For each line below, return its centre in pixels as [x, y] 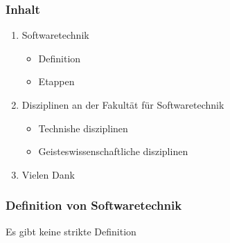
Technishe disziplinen [83, 128]
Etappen [56, 81]
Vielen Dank [48, 174]
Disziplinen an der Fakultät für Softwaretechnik [123, 105]
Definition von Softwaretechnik [94, 205]
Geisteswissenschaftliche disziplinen [113, 151]
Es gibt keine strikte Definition [71, 231]
